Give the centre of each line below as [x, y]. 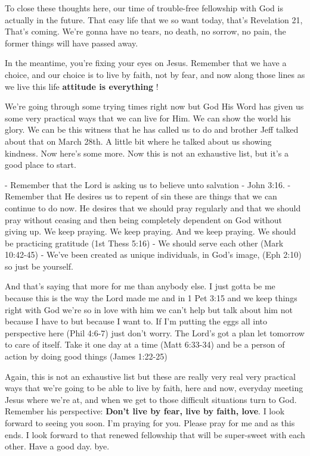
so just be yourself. [39, 266]
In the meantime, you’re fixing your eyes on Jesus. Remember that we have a [146, 63]
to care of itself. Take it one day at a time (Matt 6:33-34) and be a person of [145, 344]
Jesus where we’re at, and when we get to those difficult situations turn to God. [151, 399]
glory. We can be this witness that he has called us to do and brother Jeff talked [152, 129]
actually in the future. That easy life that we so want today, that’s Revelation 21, [154, 19]
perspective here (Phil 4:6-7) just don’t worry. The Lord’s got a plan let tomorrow [155, 332]
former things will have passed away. [72, 43]
